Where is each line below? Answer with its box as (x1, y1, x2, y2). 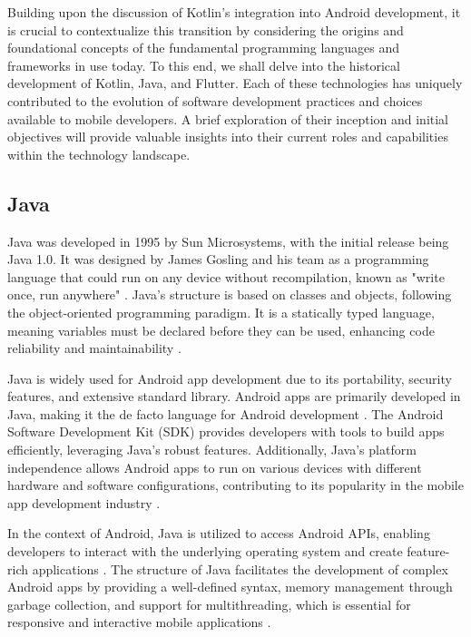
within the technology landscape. (7, 144, 191, 163)
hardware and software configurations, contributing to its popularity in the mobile (7, 475, 464, 495)
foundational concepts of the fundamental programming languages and (7, 38, 399, 57)
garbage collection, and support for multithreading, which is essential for (7, 594, 411, 613)
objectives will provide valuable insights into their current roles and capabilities (7, 127, 448, 146)
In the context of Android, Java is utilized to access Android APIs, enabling (7, 524, 430, 543)
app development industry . (7, 493, 161, 512)
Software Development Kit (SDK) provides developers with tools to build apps (7, 422, 445, 441)
